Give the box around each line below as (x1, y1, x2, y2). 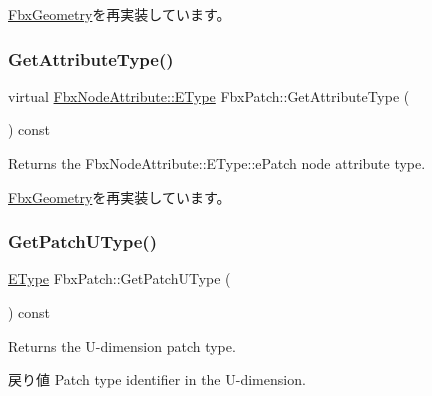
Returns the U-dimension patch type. (8, 335, 236, 356)
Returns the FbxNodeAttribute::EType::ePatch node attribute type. (8, 153, 426, 173)
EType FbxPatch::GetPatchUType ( (8, 268, 231, 289)
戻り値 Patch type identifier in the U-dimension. (8, 369, 306, 390)
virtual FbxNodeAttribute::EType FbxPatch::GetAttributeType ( (8, 85, 410, 106)
